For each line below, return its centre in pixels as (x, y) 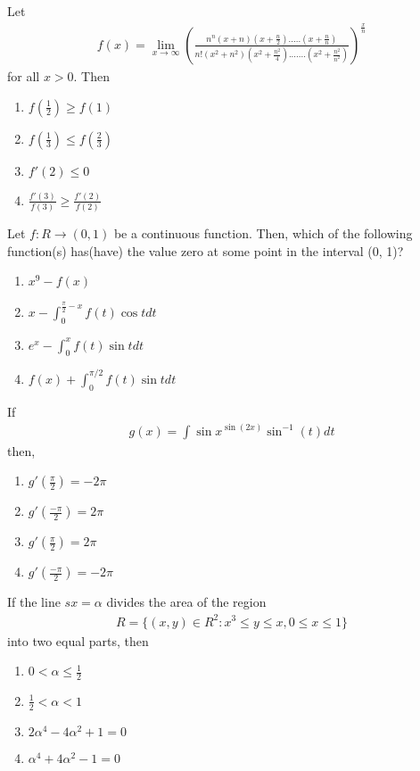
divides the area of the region (186, 602)
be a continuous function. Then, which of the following (263, 233)
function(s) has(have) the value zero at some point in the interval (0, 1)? (206, 250)
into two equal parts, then (78, 640)
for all (24, 75)
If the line (34, 602)
